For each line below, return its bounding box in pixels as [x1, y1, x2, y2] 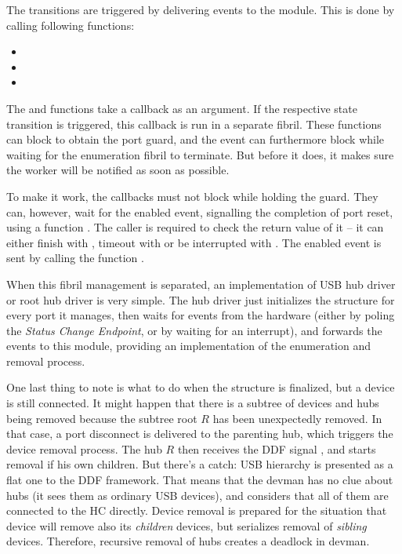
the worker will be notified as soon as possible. [6, 162, 230, 178]
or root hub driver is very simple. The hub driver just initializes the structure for [6, 291, 395, 308]
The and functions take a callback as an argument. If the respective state [6, 100, 357, 116]
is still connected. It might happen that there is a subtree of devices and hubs [6, 395, 379, 411]
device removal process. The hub [6, 440, 162, 457]
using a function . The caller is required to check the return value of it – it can [6, 219, 384, 235]
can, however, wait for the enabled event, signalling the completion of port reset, [6, 203, 393, 220]
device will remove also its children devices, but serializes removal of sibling [6, 517, 367, 534]
